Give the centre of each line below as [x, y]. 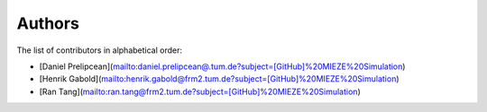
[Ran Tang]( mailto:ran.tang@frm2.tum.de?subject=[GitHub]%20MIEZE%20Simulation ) [200, 91]
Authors [48, 23]
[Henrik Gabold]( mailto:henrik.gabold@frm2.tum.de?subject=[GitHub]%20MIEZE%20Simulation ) [220, 79]
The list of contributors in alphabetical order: [100, 50]
